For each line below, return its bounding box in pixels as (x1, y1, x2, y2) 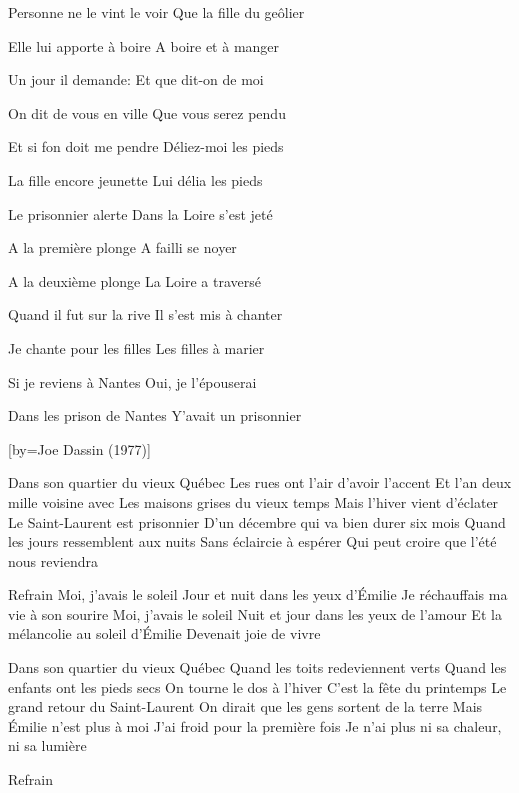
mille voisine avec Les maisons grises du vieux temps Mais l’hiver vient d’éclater (8, 491, 499, 512)
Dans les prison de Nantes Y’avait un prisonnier (8, 405, 302, 426)
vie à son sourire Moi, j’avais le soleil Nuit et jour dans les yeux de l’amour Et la (8, 603, 502, 624)
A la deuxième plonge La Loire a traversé (8, 270, 261, 291)
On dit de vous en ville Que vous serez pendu (8, 102, 286, 123)
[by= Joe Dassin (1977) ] (8, 438, 151, 459)
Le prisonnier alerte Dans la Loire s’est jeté (8, 203, 273, 224)
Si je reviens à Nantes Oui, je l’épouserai (8, 371, 257, 392)
